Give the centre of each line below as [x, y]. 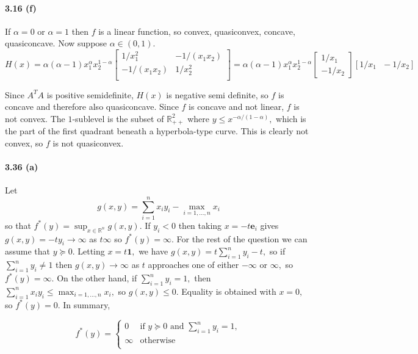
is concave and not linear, [236, 107]
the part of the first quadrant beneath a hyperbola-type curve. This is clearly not [157, 131]
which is [291, 118]
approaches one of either [193, 265]
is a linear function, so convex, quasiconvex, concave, [197, 31]
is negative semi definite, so [217, 94]
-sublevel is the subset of [118, 118]
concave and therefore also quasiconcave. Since [92, 107]
